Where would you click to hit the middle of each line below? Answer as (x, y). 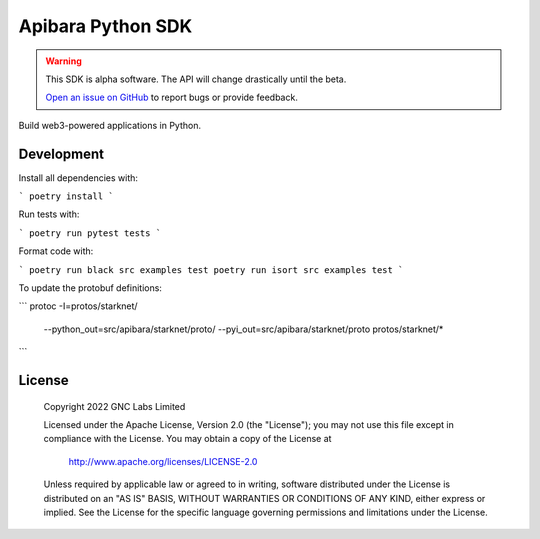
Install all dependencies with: (78, 177)
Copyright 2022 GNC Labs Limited (114, 406)
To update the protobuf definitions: (90, 287)
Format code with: (56, 251)
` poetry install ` (66, 196)
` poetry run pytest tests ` (90, 233)
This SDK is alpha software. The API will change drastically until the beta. (196, 79)
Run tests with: (49, 214)
